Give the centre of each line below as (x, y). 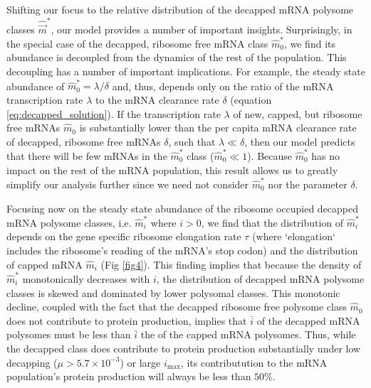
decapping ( (32, 362)
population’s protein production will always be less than (129, 376)
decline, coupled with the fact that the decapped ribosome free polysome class (177, 307)
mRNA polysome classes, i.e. (69, 222)
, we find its (309, 43)
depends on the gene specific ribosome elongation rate (124, 236)
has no (326, 156)
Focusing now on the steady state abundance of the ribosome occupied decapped (183, 208)
